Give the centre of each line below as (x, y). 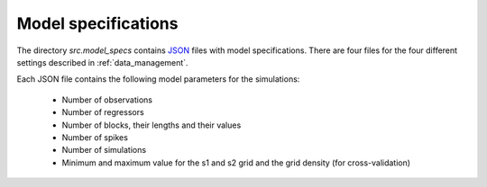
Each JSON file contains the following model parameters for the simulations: (158, 79)
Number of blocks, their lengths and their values (152, 125)
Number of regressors (103, 112)
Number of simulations (104, 150)
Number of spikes (95, 137)
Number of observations (107, 100)
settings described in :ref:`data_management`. (102, 62)
